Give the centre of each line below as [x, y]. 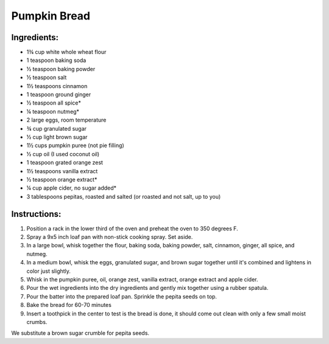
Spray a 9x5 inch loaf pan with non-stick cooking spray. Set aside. [110, 237]
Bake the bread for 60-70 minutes [69, 305]
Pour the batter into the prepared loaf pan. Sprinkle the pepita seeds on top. [122, 296]
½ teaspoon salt [47, 77]
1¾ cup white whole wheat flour [66, 52]
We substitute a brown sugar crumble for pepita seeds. [80, 333]
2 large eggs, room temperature [66, 120]
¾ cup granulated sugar [57, 128]
